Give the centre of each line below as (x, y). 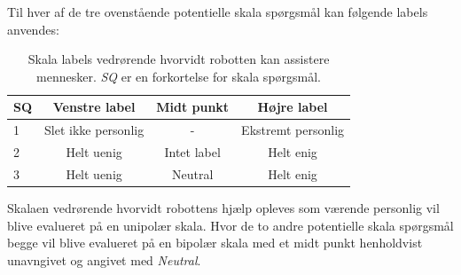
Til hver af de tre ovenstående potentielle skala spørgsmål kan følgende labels (218, 12)
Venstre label (94, 107)
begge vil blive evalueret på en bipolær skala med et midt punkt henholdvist (215, 243)
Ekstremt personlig (293, 130)
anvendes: (33, 29)
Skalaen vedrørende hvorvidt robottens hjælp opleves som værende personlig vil (223, 208)
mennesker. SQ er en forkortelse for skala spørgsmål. (179, 76)
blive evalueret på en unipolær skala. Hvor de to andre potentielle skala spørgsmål (230, 225)
